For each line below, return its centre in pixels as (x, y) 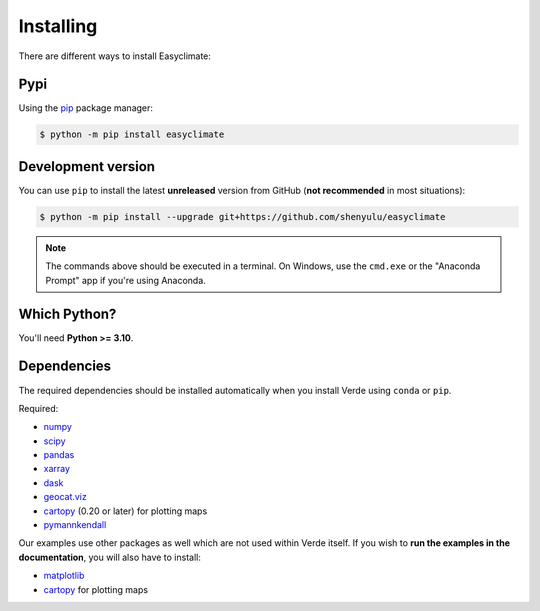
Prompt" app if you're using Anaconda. (126, 280)
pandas (59, 455)
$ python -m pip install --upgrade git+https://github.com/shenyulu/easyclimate (242, 216)
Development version (86, 166)
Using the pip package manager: (86, 108)
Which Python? (67, 313)
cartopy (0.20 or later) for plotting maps (125, 511)
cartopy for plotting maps (96, 589)
